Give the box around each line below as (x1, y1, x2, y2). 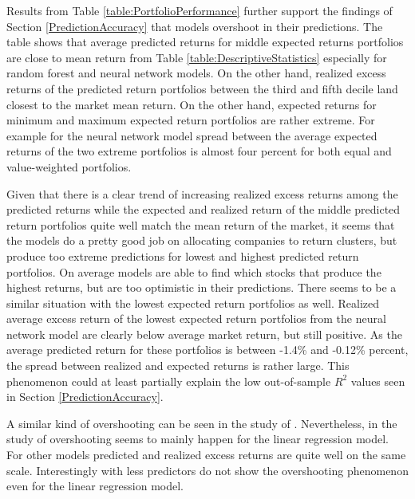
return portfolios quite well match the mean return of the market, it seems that (6, 216, 395, 233)
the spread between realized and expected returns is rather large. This (6, 357, 350, 374)
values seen (350, 372, 405, 389)
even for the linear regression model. (6, 477, 184, 494)
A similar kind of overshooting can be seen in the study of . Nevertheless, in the (6, 415, 397, 431)
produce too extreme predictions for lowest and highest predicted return (6, 247, 359, 264)
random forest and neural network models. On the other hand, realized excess (6, 65, 386, 81)
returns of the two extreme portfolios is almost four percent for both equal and (6, 143, 392, 159)
